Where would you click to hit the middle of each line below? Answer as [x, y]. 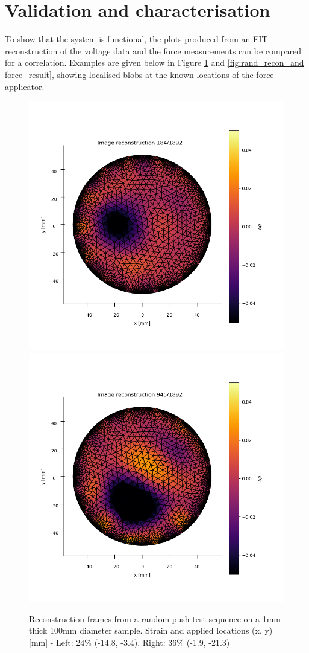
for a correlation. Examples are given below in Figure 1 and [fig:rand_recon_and [154, 63]
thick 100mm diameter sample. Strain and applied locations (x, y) [151, 630]
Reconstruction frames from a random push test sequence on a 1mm [155, 618]
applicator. [25, 86]
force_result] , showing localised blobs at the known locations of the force [139, 74]
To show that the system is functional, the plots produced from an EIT [136, 39]
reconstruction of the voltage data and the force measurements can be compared [153, 50]
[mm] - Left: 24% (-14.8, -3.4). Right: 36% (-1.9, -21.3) [130, 642]
